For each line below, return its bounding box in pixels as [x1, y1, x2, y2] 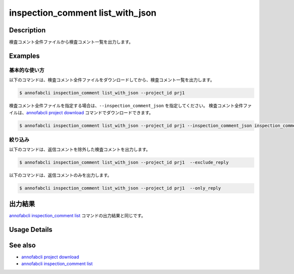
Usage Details [9, 225, 52, 234]
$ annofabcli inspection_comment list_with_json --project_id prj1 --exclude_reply [19, 160, 229, 165]
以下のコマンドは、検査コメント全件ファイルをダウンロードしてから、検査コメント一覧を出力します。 [9, 77, 215, 83]
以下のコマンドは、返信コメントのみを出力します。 [9, 172, 112, 178]
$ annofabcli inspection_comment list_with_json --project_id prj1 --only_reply [19, 185, 221, 191]
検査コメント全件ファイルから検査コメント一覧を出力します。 [9, 39, 133, 45]
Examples [9, 51, 40, 60]
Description [9, 26, 46, 34]
